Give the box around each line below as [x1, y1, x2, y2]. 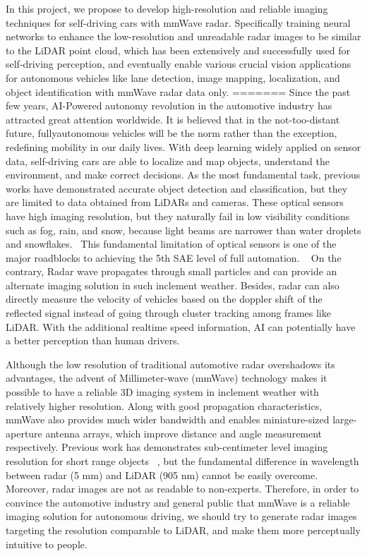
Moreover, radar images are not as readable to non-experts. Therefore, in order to [6, 481, 359, 496]
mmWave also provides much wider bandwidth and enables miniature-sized [6, 412, 330, 427]
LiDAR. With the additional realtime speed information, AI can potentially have [6, 319, 356, 334]
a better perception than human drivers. [6, 333, 180, 348]
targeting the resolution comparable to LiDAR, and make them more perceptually [6, 522, 361, 537]
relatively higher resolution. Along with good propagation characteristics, [6, 398, 323, 413]
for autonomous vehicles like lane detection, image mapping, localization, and [6, 70, 340, 85]
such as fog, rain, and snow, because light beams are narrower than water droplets [6, 222, 361, 237]
